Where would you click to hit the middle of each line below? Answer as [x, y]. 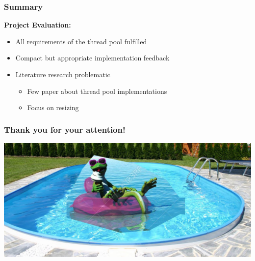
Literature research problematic [63, 74]
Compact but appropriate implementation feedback [92, 58]
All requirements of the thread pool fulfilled [81, 41]
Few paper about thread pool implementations [97, 91]
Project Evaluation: [38, 25]
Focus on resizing [53, 107]
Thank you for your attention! [65, 129]
